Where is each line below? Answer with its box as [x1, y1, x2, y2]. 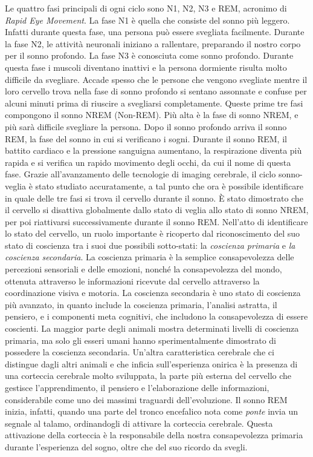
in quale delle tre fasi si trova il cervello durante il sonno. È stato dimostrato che [5, 191, 303, 204]
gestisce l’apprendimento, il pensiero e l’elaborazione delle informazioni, [5, 381, 269, 393]
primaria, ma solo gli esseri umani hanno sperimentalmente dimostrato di [5, 334, 276, 346]
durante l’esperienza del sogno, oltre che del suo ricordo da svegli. [5, 440, 248, 453]
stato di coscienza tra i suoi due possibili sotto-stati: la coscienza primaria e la [5, 238, 295, 251]
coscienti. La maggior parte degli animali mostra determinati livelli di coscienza [5, 322, 299, 335]
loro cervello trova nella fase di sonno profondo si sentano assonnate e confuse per [5, 85, 307, 97]
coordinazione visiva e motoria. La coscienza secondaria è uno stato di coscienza [5, 286, 301, 299]
